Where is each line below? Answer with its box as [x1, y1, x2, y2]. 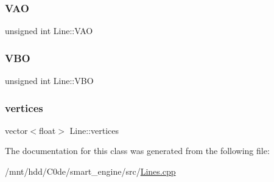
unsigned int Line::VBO [5, 74, 94, 87]
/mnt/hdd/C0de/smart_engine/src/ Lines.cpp [5, 165, 176, 178]
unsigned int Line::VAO [5, 24, 93, 37]
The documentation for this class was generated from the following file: [5, 144, 270, 157]
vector [5, 124, 28, 136]
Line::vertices [69, 124, 119, 136]
